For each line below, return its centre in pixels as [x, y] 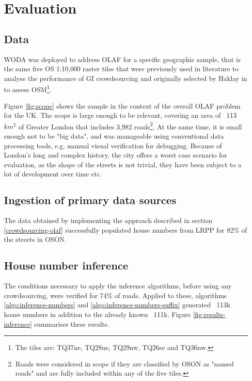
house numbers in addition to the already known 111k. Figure [97, 314]
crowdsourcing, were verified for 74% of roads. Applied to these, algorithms [115, 295]
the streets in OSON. [35, 239]
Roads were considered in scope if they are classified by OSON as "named [125, 363]
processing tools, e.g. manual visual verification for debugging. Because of [113, 145]
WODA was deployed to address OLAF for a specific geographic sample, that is [122, 59]
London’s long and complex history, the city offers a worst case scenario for [116, 155]
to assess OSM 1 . [28, 89]
